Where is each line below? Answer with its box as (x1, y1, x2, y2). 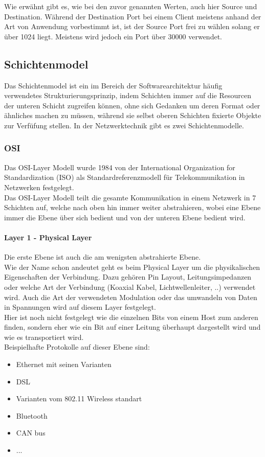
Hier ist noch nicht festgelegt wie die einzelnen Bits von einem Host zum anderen (4, 311, 258, 322)
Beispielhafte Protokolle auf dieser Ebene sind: (4, 341, 150, 352)
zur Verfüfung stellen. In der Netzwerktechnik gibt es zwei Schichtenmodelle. (4, 120, 244, 130)
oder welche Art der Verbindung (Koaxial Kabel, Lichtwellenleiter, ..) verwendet (4, 281, 256, 292)
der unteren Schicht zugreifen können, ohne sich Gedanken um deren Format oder (4, 100, 260, 110)
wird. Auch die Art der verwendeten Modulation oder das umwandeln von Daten (4, 291, 257, 302)
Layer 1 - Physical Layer (4, 232, 92, 242)
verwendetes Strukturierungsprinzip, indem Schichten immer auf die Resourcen (4, 90, 251, 101)
